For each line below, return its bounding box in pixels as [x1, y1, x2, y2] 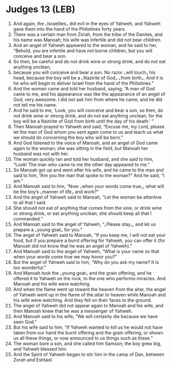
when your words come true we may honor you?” [13, 254, 117, 260]
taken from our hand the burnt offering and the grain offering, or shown [13, 329, 163, 335]
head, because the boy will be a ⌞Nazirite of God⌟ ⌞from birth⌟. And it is [13, 75, 163, 81]
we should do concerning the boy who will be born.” [13, 134, 123, 140]
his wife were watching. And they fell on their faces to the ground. [13, 297, 152, 303]
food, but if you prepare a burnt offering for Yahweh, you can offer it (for [13, 237, 165, 243]
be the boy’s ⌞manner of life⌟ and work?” [13, 188, 99, 194]
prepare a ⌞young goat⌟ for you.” [13, 226, 82, 233]
